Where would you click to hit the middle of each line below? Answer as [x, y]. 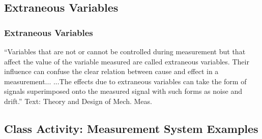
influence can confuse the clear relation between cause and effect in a [111, 71]
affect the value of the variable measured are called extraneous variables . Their [127, 61]
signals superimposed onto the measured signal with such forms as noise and [123, 91]
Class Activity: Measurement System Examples [131, 128]
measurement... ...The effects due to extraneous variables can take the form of [125, 81]
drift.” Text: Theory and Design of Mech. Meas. [78, 101]
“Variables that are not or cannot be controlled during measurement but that [125, 51]
